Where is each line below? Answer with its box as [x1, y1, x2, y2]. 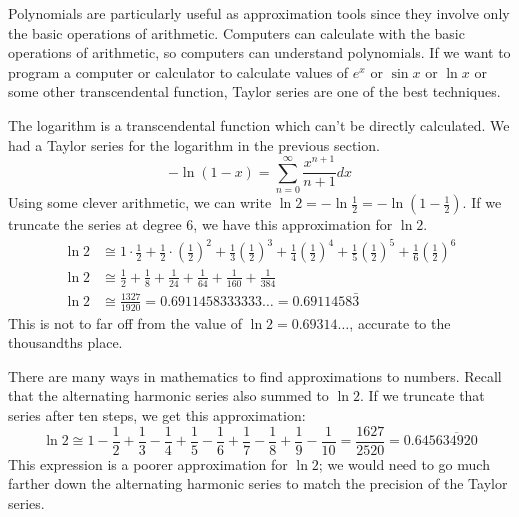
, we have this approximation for [193, 214, 393, 235]
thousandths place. [8, 332, 123, 353]
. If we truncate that [359, 385, 485, 406]
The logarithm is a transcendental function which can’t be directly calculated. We [8, 114, 510, 135]
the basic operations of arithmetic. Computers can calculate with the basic [8, 22, 465, 43]
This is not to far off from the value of [8, 312, 242, 333]
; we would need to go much [318, 453, 490, 474]
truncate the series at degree [8, 214, 182, 235]
